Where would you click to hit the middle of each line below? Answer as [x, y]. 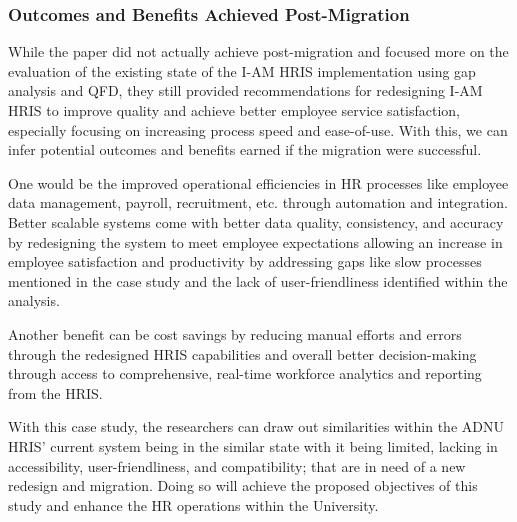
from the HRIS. [55, 392]
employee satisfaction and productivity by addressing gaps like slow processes [245, 261]
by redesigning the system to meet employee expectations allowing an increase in [255, 241]
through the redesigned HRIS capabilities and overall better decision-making [242, 353]
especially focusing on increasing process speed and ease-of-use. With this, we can [258, 129]
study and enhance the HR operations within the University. [193, 504]
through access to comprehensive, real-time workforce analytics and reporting [245, 373]
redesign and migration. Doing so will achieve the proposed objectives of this [243, 485]
